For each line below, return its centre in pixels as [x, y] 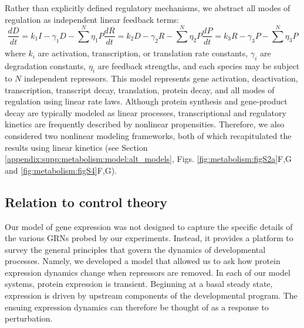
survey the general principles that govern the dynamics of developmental [135, 249]
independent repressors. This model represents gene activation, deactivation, [161, 78]
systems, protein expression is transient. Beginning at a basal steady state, [139, 284]
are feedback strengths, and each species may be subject [199, 66]
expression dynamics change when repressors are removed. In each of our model [148, 272]
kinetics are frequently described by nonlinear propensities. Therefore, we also [145, 124]
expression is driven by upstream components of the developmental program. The [151, 295]
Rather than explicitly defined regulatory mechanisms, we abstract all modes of [148, 8]
